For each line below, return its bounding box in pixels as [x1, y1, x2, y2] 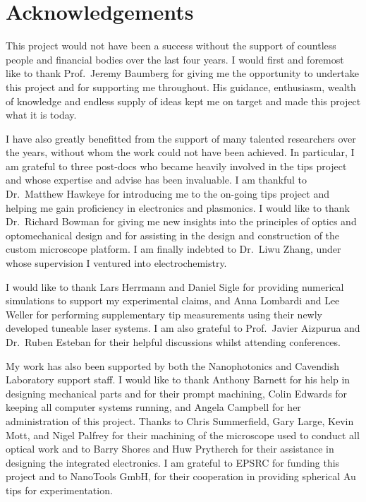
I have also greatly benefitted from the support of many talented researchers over [6, 131, 356, 145]
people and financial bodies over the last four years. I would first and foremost [6, 52, 344, 66]
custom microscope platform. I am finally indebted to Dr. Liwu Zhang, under [6, 241, 341, 256]
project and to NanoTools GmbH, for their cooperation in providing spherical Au [6, 469, 356, 484]
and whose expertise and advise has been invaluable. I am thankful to [6, 172, 307, 187]
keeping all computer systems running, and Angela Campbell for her [6, 400, 301, 414]
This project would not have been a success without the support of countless [6, 38, 336, 53]
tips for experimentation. [6, 482, 113, 497]
